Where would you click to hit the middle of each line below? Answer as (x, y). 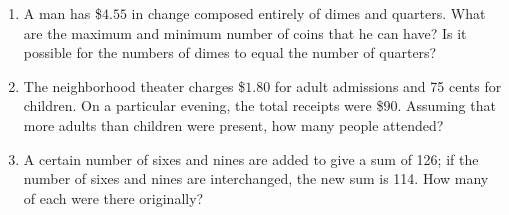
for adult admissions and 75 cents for (388, 85)
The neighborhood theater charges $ (134, 85)
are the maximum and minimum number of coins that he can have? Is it (245, 32)
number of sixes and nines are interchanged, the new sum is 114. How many (256, 178)
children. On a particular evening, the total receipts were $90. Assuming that (259, 105)
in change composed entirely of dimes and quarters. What (308, 13)
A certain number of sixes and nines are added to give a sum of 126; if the (251, 158)
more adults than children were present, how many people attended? (233, 124)
